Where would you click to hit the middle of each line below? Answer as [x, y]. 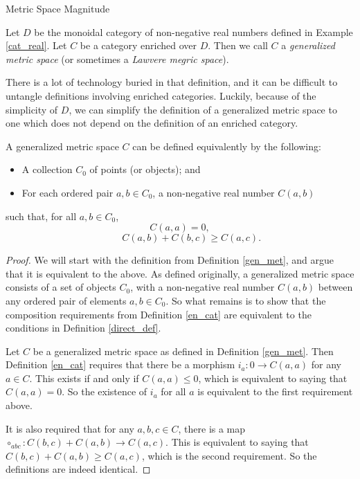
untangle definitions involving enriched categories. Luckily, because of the [161, 95]
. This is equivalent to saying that [237, 442]
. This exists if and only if [84, 378]
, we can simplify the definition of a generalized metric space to [203, 109]
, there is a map [212, 428]
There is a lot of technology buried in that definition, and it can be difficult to [172, 82]
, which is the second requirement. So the [229, 455]
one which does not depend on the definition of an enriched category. [152, 123]
